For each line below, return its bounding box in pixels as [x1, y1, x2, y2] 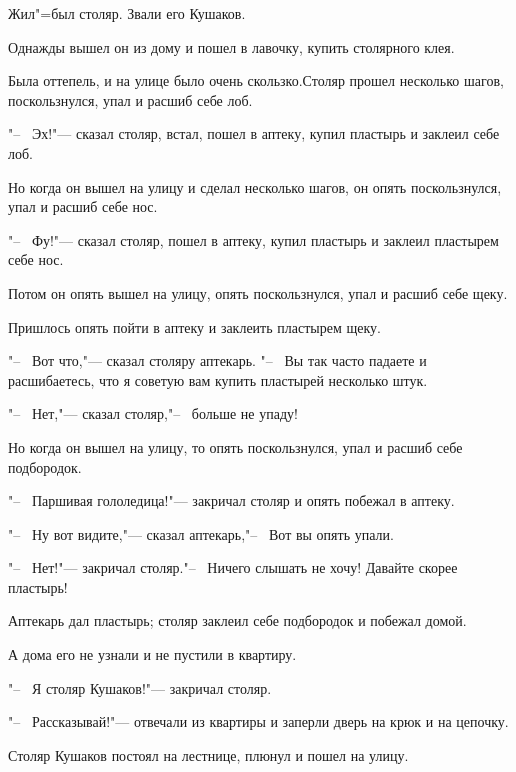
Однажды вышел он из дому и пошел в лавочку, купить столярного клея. [8, 36, 455, 57]
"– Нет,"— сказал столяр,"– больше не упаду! [8, 403, 298, 424]
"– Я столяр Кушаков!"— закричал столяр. [8, 677, 272, 698]
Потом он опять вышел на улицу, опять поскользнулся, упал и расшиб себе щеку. [8, 282, 508, 303]
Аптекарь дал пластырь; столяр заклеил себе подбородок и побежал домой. [8, 610, 467, 631]
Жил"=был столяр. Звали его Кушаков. [8, 3, 246, 23]
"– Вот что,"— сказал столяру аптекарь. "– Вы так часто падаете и [8, 350, 427, 371]
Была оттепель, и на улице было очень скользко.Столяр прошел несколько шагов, [8, 70, 504, 91]
